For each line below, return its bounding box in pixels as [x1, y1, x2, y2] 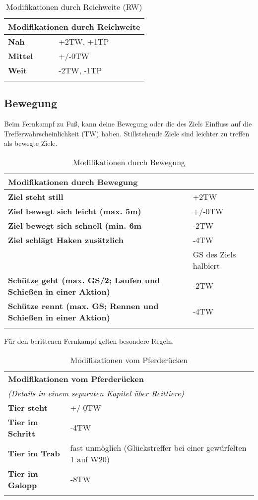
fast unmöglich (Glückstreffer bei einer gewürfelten [70, 441, 247, 453]
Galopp [8, 479, 37, 491]
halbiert [193, 259, 220, 271]
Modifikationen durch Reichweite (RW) [6, 1, 142, 12]
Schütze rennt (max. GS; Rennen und [8, 300, 159, 312]
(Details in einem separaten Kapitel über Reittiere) [8, 387, 184, 399]
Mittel [8, 50, 33, 62]
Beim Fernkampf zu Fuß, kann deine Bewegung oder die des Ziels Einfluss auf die [4, 119, 252, 129]
